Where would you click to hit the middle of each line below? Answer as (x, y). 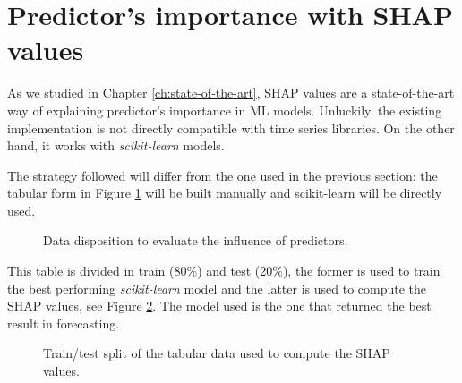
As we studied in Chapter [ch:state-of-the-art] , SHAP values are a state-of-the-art (231, 93)
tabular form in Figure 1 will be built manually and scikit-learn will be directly (225, 193)
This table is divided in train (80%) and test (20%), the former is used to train (224, 271)
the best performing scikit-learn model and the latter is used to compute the (217, 288)
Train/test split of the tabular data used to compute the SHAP (217, 353)
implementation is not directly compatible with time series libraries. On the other (231, 128)
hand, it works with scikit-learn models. (116, 145)
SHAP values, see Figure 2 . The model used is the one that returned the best (219, 306)
